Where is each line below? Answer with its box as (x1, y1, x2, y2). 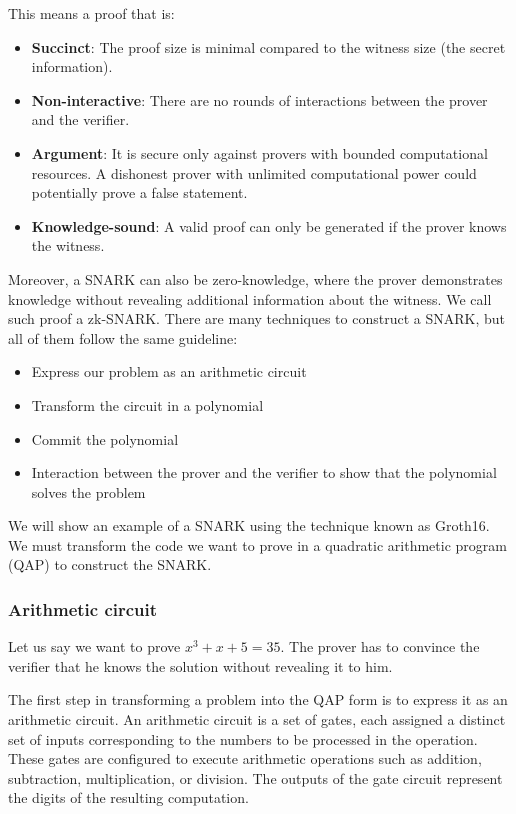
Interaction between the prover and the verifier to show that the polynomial (31, 462, 497, 483)
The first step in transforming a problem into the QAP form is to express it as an (8, 689, 508, 710)
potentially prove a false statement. (31, 182, 248, 203)
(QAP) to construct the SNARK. (8, 554, 212, 575)
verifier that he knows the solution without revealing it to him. (8, 655, 393, 676)
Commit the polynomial (31, 428, 179, 449)
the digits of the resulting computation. (8, 787, 249, 808)
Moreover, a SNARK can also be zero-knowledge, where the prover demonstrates (8, 268, 503, 289)
